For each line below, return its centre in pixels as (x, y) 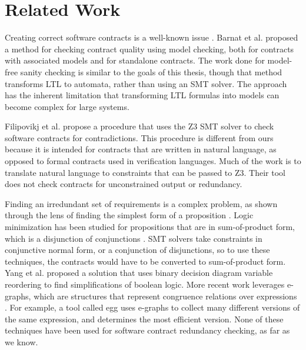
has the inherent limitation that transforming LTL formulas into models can (142, 95)
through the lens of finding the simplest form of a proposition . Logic (129, 215)
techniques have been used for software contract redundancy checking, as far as (147, 330)
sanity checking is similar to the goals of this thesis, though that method (151, 71)
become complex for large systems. (67, 106)
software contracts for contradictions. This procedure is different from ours (139, 137)
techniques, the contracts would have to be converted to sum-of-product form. (145, 261)
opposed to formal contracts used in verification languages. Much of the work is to (153, 161)
